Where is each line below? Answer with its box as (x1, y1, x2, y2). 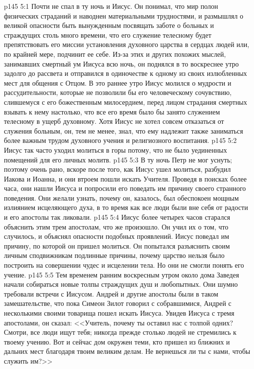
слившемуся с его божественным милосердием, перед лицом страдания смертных (4, 96, 247, 107)
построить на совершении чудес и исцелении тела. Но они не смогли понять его (4, 260, 244, 270)
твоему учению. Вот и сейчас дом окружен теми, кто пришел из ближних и (4, 336, 230, 346)
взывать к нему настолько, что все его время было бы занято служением (4, 106, 220, 116)
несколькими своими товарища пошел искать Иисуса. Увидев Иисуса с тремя (4, 308, 234, 318)
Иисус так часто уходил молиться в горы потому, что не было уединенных (4, 144, 227, 155)
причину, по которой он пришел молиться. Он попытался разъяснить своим (4, 240, 230, 251)
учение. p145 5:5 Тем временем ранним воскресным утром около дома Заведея (4, 269, 239, 279)
